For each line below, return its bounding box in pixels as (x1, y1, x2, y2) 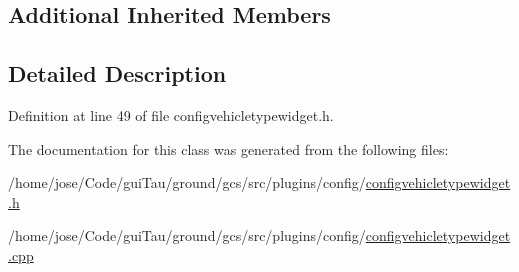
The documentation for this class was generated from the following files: (8, 138, 449, 159)
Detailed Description (8, 58, 227, 89)
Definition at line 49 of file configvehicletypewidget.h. (8, 104, 334, 125)
